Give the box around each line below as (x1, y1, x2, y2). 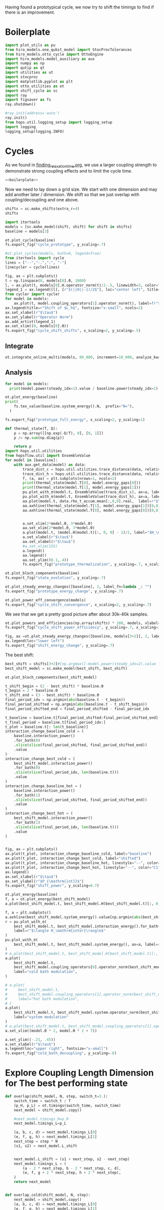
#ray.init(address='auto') (5, 111, 60, 116)
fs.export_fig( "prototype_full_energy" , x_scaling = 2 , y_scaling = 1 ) (5, 417, 145, 422)
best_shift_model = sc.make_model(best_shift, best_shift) (5, 666, 128, 671)
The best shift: (5, 652, 34, 658)
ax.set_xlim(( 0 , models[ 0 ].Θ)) (5, 323, 69, 329)
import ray (5, 93, 27, 98)
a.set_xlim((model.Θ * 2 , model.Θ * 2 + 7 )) (5, 1028, 97, 1033)
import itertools (5, 220, 41, 224)
